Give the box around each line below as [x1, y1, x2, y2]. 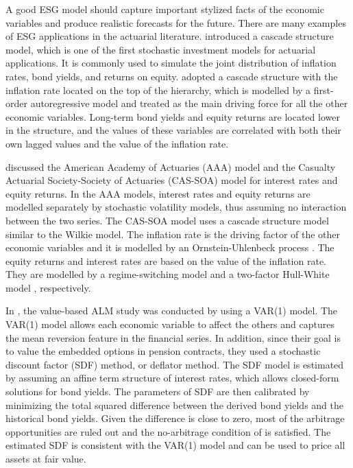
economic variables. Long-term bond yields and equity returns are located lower [5, 109, 340, 124]
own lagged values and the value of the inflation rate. [5, 136, 229, 150]
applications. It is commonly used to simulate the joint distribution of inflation [5, 56, 337, 70]
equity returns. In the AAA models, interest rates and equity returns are [5, 186, 311, 200]
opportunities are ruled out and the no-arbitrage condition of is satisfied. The [5, 424, 331, 438]
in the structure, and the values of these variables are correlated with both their [5, 123, 341, 137]
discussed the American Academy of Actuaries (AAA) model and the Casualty [5, 159, 336, 174]
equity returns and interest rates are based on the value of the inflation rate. [5, 253, 326, 268]
